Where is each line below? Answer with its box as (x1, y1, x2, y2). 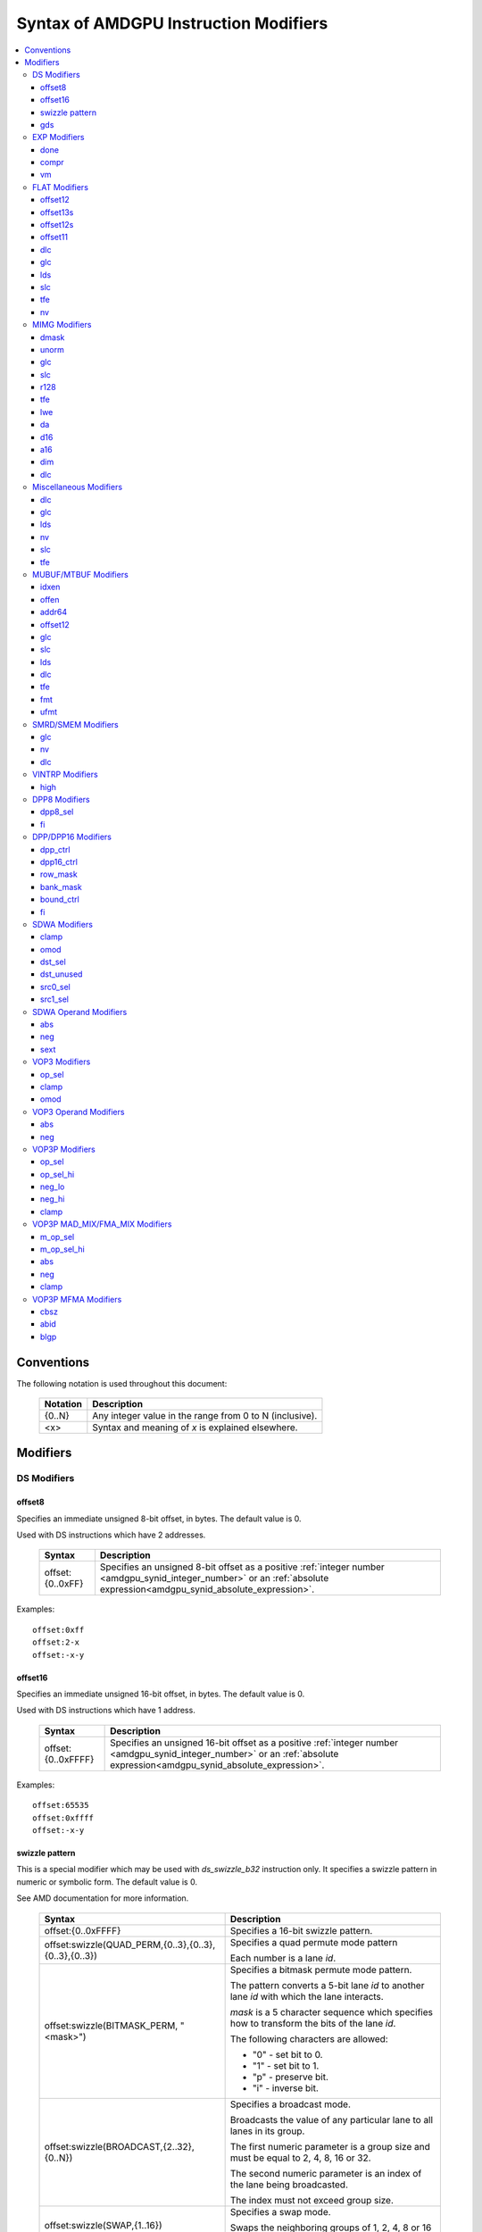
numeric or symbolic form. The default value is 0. (16, 1876, 198, 1887)
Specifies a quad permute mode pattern (229, 1936, 398, 1948)
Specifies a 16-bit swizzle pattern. (229, 1924, 373, 1936)
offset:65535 (32, 1800, 89, 1811)
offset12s (40, 220, 74, 230)
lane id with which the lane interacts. (229, 1990, 384, 2003)
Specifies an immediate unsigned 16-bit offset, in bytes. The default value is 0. (16, 1688, 305, 1699)
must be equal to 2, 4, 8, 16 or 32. (229, 2152, 371, 2164)
